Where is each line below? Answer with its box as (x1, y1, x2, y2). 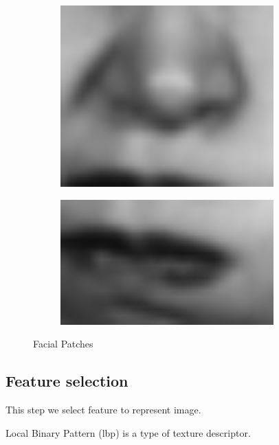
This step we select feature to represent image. (5, 402, 201, 417)
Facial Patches (33, 336, 93, 351)
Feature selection (5, 370, 129, 391)
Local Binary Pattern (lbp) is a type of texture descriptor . (5, 425, 251, 440)
